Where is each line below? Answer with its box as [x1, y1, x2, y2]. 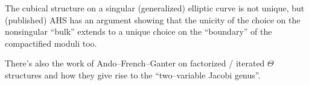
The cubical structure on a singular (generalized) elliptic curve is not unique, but [5, 2, 305, 14]
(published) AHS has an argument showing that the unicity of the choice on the [5, 13, 301, 26]
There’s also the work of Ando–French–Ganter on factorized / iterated [5, 57, 265, 69]
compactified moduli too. [5, 37, 97, 49]
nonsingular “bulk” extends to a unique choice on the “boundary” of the [5, 25, 272, 38]
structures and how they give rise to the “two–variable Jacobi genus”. [5, 68, 261, 81]
